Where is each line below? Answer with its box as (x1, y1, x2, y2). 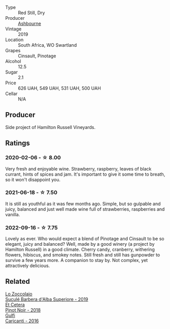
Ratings (5, 139, 30, 148)
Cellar (5, 91, 18, 96)
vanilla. (5, 211, 20, 217)
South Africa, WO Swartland (18, 42, 77, 48)
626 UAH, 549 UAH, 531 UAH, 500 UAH (18, 85, 101, 91)
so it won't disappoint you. (5, 176, 61, 182)
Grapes (5, 48, 21, 53)
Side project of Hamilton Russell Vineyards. (5, 124, 96, 130)
